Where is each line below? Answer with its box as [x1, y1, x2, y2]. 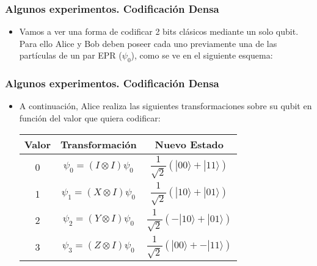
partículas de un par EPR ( [19, 49, 122, 62]
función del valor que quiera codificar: [19, 112, 161, 124]
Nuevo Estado [155, 137, 224, 151]
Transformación [60, 137, 137, 151]
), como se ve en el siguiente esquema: [131, 49, 273, 62]
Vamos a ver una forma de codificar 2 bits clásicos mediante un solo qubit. [19, 25, 299, 38]
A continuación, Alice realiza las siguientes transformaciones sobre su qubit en [19, 99, 312, 112]
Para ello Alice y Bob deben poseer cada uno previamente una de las [19, 37, 277, 49]
